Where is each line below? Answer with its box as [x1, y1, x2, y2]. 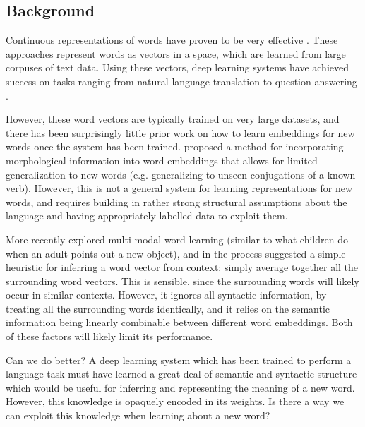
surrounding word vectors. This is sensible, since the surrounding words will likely [6, 273, 359, 288]
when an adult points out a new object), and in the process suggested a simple [6, 246, 346, 260]
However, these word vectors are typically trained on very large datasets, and [6, 112, 340, 126]
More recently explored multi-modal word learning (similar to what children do [6, 231, 348, 246]
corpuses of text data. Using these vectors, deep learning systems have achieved [6, 60, 349, 75]
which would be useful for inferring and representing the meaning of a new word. [6, 380, 355, 395]
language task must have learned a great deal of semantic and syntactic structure [6, 366, 357, 381]
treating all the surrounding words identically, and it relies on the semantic [6, 301, 330, 315]
